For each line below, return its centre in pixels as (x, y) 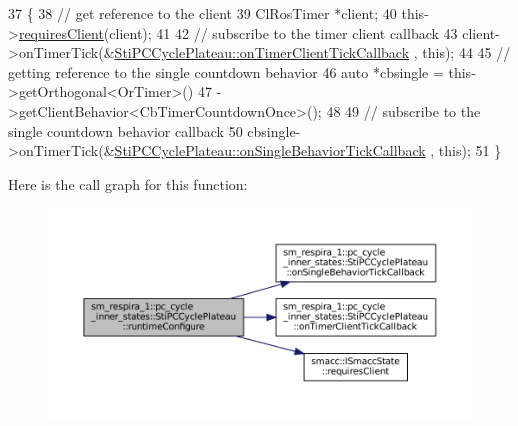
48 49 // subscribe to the (403, 110)
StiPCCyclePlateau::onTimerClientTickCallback (262, 52)
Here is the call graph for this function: (128, 183)
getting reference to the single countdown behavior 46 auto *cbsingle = (226, 71)
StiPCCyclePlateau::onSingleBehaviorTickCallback (270, 150)
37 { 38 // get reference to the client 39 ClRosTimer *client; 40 (202, 13)
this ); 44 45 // (466, 52)
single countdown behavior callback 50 (125, 130)
